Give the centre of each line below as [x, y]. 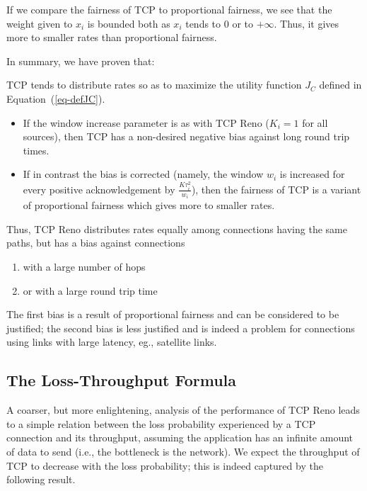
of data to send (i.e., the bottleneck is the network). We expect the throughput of [183, 452]
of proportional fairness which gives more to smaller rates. [149, 205]
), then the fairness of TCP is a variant [276, 189]
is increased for [312, 174]
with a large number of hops [84, 267]
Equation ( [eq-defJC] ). [56, 98]
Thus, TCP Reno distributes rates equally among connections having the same [177, 228]
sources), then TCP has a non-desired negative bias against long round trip [186, 136]
